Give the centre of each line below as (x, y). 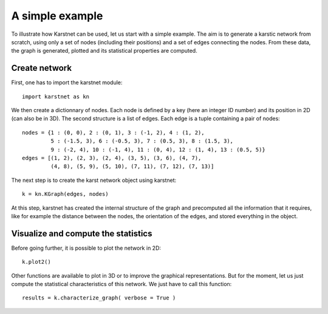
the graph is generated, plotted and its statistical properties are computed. (104, 51)
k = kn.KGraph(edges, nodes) (65, 194)
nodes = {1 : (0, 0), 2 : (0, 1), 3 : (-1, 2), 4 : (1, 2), (113, 132)
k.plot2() (36, 262)
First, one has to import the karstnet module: (67, 82)
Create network (42, 68)
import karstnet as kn (56, 96)
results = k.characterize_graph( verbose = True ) (99, 298)
